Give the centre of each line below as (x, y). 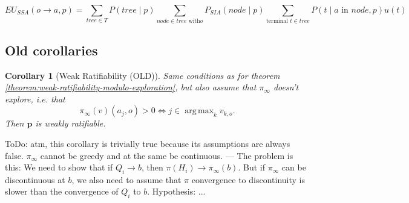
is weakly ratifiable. (70, 123)
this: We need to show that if (59, 167)
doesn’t (286, 87)
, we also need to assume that (126, 179)
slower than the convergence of (62, 191)
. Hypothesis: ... (176, 191)
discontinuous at (35, 179)
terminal (277, 21)
